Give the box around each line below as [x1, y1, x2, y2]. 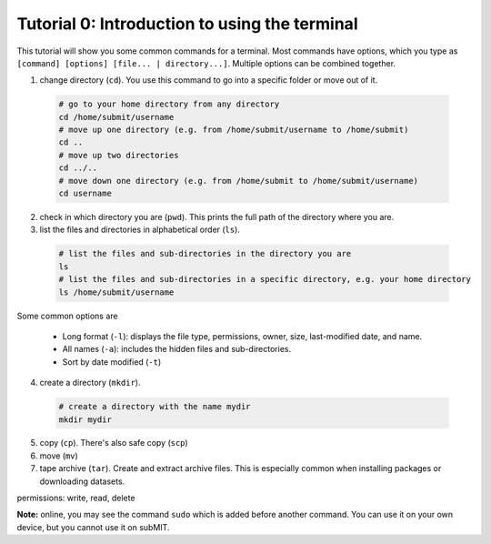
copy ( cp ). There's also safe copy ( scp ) [39, 438, 188, 448]
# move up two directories [58, 150, 179, 160]
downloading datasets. [39, 476, 125, 487]
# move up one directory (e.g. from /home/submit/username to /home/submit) [58, 125, 409, 136]
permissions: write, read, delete [16, 492, 135, 504]
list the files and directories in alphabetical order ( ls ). [39, 224, 241, 236]
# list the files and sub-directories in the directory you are [58, 248, 352, 259]
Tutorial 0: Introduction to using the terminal [16, 14, 358, 34]
